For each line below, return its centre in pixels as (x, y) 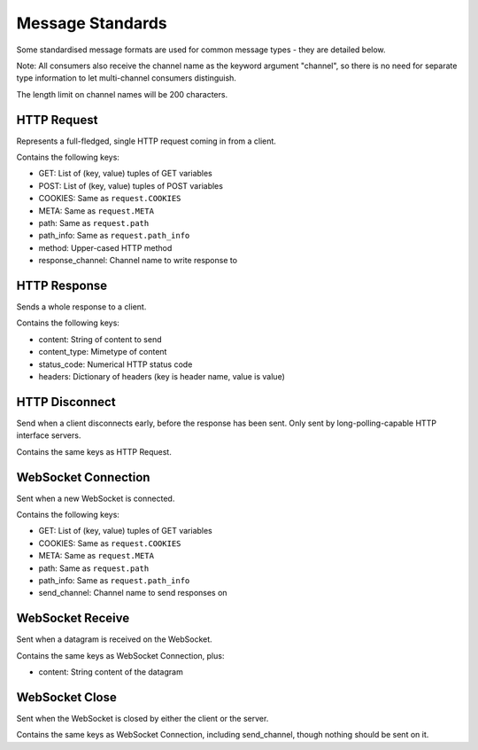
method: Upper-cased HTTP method (105, 247)
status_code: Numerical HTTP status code (116, 364)
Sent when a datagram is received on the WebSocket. (114, 639)
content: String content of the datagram (111, 672)
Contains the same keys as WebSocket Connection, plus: (120, 655)
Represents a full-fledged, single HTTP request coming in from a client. (146, 141)
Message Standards (92, 23)
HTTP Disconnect (66, 402)
